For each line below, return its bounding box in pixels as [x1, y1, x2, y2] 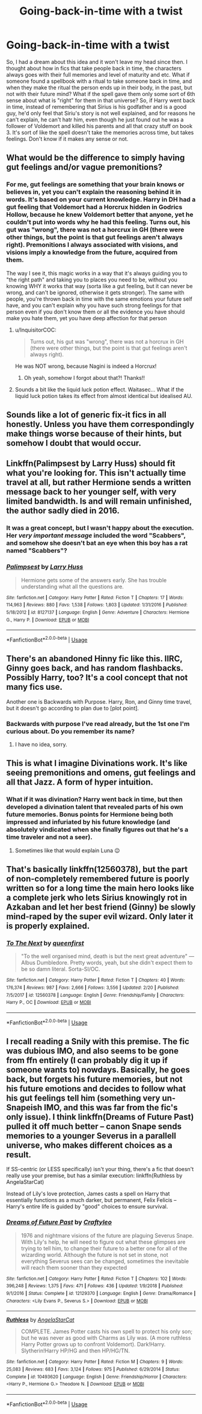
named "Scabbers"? [6, 547, 67, 555]
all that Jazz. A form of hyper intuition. [6, 777, 153, 788]
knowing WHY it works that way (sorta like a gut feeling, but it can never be [6, 282, 193, 289]
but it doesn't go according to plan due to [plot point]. [6, 704, 139, 712]
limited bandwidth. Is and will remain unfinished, [6, 497, 192, 507]
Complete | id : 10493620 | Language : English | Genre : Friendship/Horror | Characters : [6, 1374, 188, 1380]
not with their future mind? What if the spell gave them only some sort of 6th [6, 90, 195, 97]
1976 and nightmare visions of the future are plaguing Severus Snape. [20, 1232, 194, 1239]
